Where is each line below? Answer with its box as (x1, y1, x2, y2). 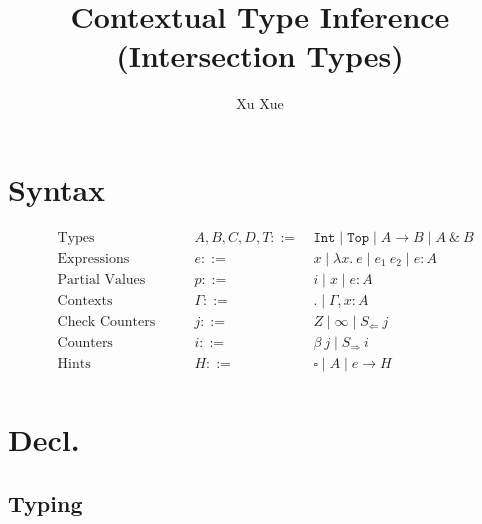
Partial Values (57, 272, 146, 287)
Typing (8, 487, 83, 518)
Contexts (57, 293, 113, 308)
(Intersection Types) (116, 35, 404, 76)
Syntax (8, 168, 106, 209)
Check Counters (57, 314, 156, 329)
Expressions (57, 251, 130, 266)
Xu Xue (236, 93, 284, 114)
